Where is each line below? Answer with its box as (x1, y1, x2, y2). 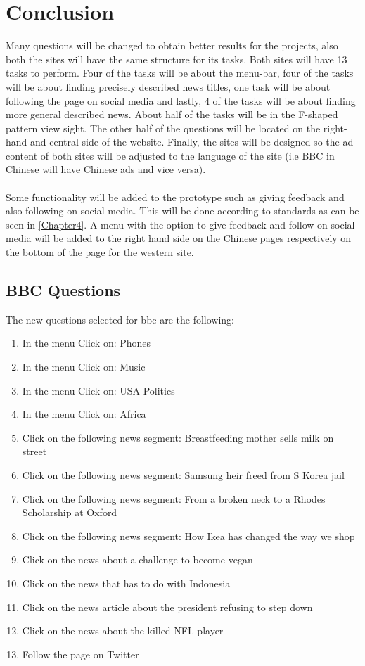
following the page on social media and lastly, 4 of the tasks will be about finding (6, 93, 356, 108)
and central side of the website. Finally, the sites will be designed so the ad (30, 134, 354, 149)
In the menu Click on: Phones (22, 335, 151, 350)
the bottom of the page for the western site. (6, 245, 194, 260)
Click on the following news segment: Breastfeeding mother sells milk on (22, 430, 334, 444)
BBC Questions (6, 279, 121, 301)
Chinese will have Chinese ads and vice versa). (6, 162, 206, 177)
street (22, 444, 47, 459)
